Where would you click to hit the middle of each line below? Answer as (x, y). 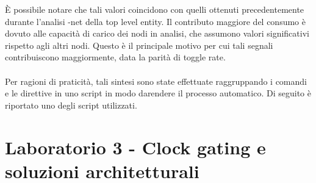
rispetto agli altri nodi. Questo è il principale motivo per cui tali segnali (139, 45)
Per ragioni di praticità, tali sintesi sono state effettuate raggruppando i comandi (156, 81)
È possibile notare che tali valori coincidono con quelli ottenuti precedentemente (155, 9)
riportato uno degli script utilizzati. (71, 105)
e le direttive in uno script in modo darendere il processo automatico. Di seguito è (158, 93)
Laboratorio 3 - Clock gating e (135, 147)
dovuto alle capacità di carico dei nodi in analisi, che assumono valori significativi (157, 33)
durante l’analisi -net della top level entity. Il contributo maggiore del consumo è (155, 21)
